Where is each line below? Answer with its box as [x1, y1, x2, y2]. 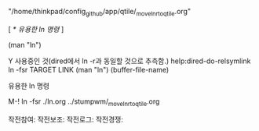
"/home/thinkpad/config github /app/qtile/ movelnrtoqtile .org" [8, 7, 191, 18]
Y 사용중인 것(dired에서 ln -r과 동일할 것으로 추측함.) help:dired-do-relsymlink [8, 56, 251, 65]
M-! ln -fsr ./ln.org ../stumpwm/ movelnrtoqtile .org [8, 97, 160, 108]
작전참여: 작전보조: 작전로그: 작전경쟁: [8, 115, 124, 124]
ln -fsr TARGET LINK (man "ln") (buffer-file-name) [8, 65, 170, 74]
